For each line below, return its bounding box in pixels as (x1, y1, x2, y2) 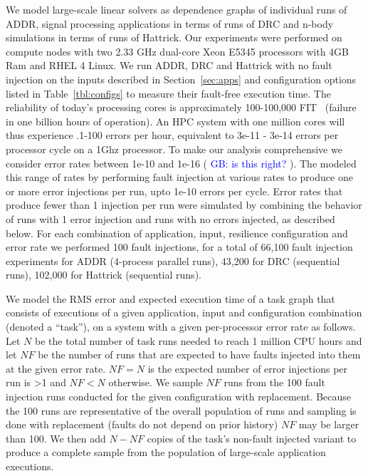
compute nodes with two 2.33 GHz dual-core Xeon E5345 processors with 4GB (6, 43, 349, 58)
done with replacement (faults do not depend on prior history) (6, 417, 278, 432)
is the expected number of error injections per (147, 361, 348, 376)
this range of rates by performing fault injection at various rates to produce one (6, 170, 353, 185)
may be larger (298, 417, 359, 432)
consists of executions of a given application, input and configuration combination (6, 305, 362, 320)
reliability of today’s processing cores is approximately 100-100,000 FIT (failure (6, 100, 357, 115)
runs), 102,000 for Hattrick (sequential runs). (6, 267, 201, 282)
